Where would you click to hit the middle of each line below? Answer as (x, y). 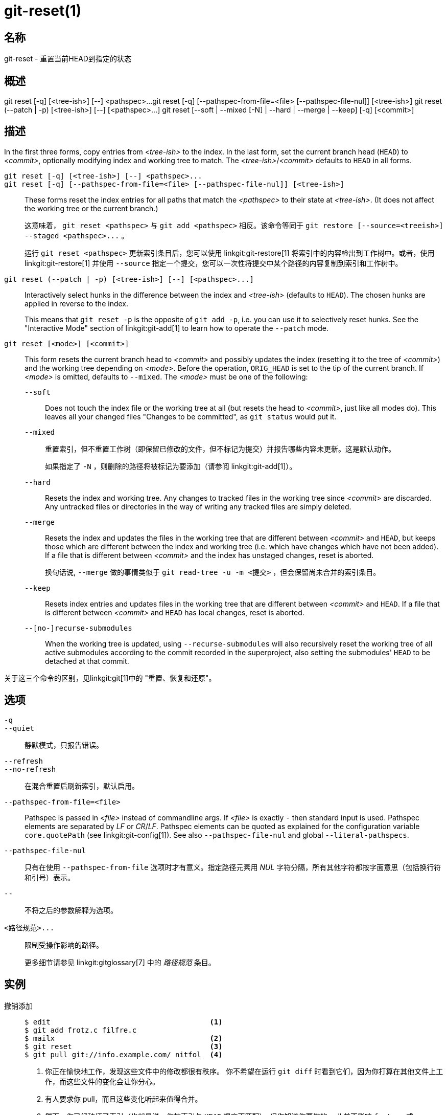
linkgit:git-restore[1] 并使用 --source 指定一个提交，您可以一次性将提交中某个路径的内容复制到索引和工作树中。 (214, 263)
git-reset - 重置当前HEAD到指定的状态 (68, 59)
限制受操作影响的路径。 (64, 945)
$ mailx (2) (124, 1038)
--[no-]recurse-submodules (78, 628)
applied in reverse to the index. (76, 303)
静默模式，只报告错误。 (64, 745)
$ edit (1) (124, 1022)
